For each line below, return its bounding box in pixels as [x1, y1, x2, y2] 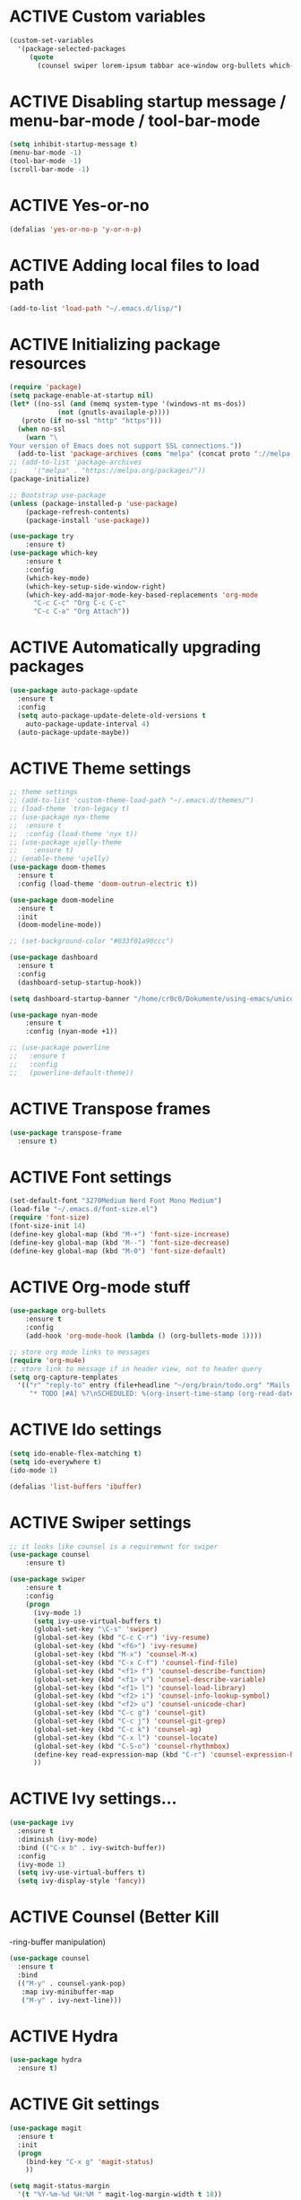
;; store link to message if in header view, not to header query [9, 1364, 262, 1374]
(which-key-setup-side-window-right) [25, 581, 167, 591]
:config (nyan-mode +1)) [25, 1027, 118, 1036]
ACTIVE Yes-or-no [9, 196, 150, 216]
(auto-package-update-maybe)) [17, 728, 130, 737]
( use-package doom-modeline [9, 895, 115, 904]
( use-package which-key [9, 549, 99, 558]
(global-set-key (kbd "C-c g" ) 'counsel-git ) [32, 1708, 206, 1717]
